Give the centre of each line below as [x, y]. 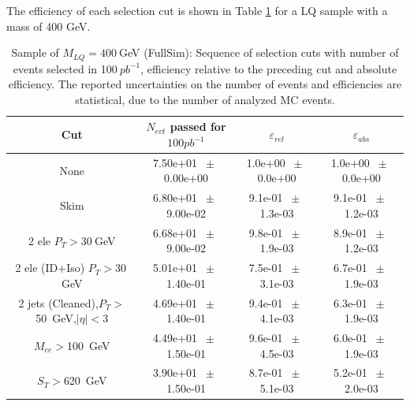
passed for [198, 127]
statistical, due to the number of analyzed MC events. [205, 99]
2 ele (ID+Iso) [50, 268]
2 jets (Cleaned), [58, 302]
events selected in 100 [65, 68]
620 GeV [85, 380]
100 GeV [89, 345]
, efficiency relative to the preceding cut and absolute [269, 68]
